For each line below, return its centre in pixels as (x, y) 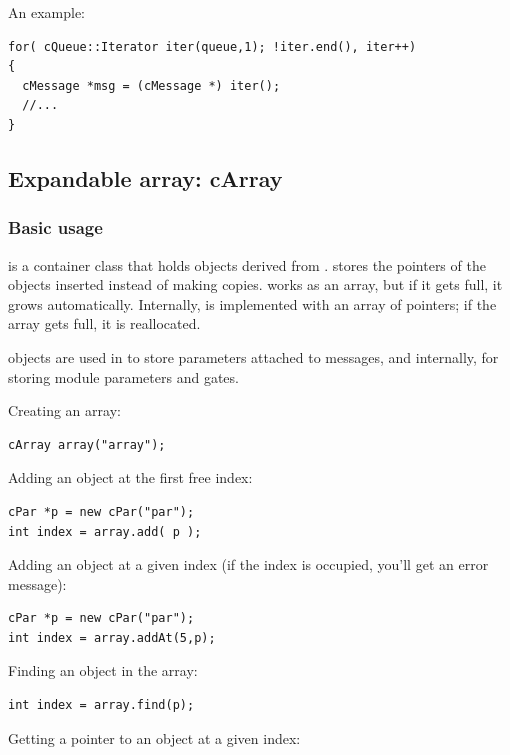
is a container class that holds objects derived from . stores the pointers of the (247, 264)
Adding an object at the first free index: (130, 477)
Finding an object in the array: (103, 670)
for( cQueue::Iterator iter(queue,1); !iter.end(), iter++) (212, 46)
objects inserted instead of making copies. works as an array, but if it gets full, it (255, 284)
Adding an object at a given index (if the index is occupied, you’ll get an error (248, 564)
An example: (46, 12)
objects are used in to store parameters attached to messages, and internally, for (253, 356)
